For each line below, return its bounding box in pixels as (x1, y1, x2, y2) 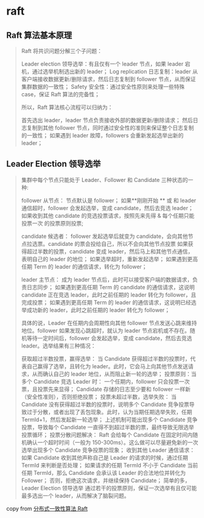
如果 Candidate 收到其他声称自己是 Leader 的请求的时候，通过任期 (21, 453, 188, 461)
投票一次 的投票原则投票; (21, 219, 83, 226)
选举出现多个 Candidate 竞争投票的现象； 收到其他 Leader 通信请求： (21, 446, 195, 453)
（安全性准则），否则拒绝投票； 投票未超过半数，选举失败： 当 (21, 393, 177, 400)
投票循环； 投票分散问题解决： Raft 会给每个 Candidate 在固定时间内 (21, 431, 193, 438)
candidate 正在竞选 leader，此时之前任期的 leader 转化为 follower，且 (21, 291, 197, 298)
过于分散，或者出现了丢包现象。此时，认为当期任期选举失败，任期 (26, 408, 192, 415)
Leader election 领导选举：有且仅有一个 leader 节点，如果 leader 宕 (21, 60, 191, 68)
